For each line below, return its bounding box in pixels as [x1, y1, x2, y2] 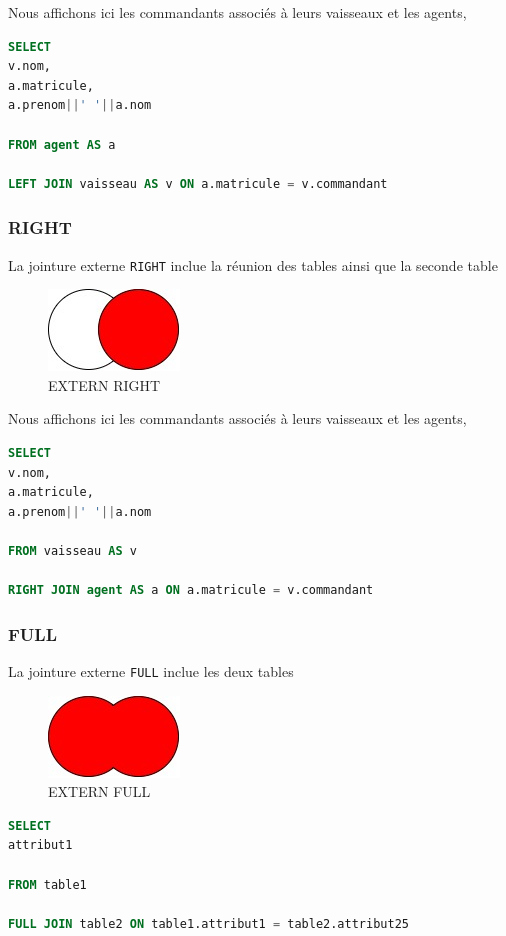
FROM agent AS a [8, 137, 116, 152]
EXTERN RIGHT [48, 374, 161, 395]
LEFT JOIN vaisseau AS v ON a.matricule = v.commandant [8, 176, 388, 191]
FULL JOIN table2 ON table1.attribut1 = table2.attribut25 [8, 916, 409, 931]
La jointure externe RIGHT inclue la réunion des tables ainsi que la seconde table [8, 254, 498, 275]
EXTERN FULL [48, 781, 151, 802]
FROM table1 [8, 877, 87, 892]
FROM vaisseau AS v [8, 543, 137, 558]
